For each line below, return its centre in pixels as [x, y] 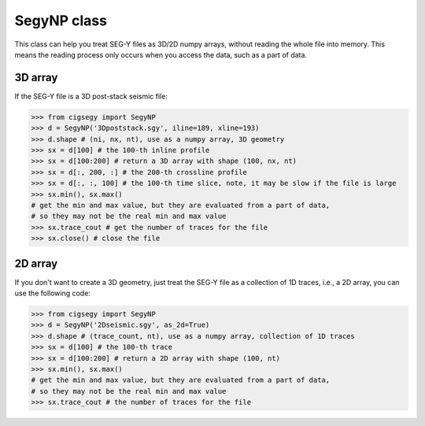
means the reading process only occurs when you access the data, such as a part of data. [161, 54]
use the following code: [52, 293]
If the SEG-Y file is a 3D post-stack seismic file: [91, 96]
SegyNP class [61, 20]
